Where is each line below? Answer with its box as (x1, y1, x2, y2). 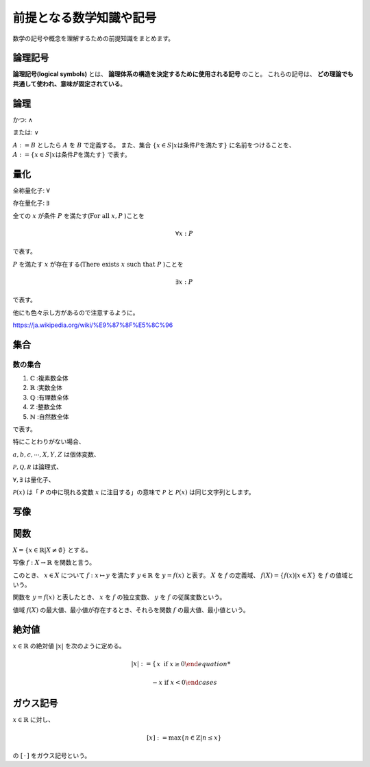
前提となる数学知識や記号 (12, 10, 157, 25)
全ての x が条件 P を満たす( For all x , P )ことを (12, 211, 145, 219)
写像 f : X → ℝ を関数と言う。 (12, 559, 96, 567)
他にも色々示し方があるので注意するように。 (12, 308, 139, 317)
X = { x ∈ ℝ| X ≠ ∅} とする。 (12, 546, 92, 554)
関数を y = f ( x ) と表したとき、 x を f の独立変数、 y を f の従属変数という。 (12, 593, 226, 601)
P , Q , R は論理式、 (12, 463, 63, 471)
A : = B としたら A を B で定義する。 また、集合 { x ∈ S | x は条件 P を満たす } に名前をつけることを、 (12, 141, 296, 149)
